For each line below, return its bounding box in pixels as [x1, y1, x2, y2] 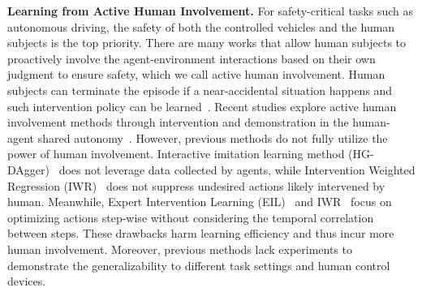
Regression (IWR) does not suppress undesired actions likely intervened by [7, 177, 385, 194]
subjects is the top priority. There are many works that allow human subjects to [7, 34, 407, 51]
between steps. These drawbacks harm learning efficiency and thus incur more [7, 225, 394, 242]
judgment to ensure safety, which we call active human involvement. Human [7, 66, 385, 83]
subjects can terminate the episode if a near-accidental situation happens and [7, 81, 393, 98]
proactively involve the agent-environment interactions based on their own [7, 49, 376, 67]
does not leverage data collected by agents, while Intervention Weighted [58, 161, 416, 178]
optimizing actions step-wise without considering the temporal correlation [7, 208, 374, 225]
